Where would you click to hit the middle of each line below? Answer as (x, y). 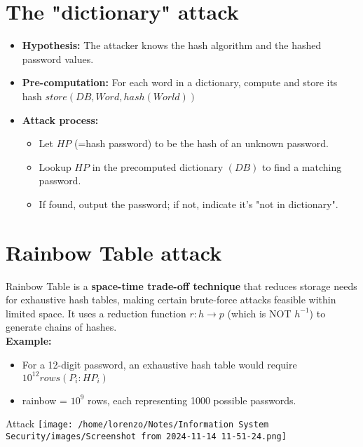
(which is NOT (259, 313)
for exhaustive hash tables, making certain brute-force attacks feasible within (171, 300)
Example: (29, 340)
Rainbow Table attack (114, 252)
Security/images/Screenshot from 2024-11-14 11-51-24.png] (146, 436)
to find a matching (302, 166)
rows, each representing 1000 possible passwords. (192, 400)
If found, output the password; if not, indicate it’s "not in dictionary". (189, 204)
